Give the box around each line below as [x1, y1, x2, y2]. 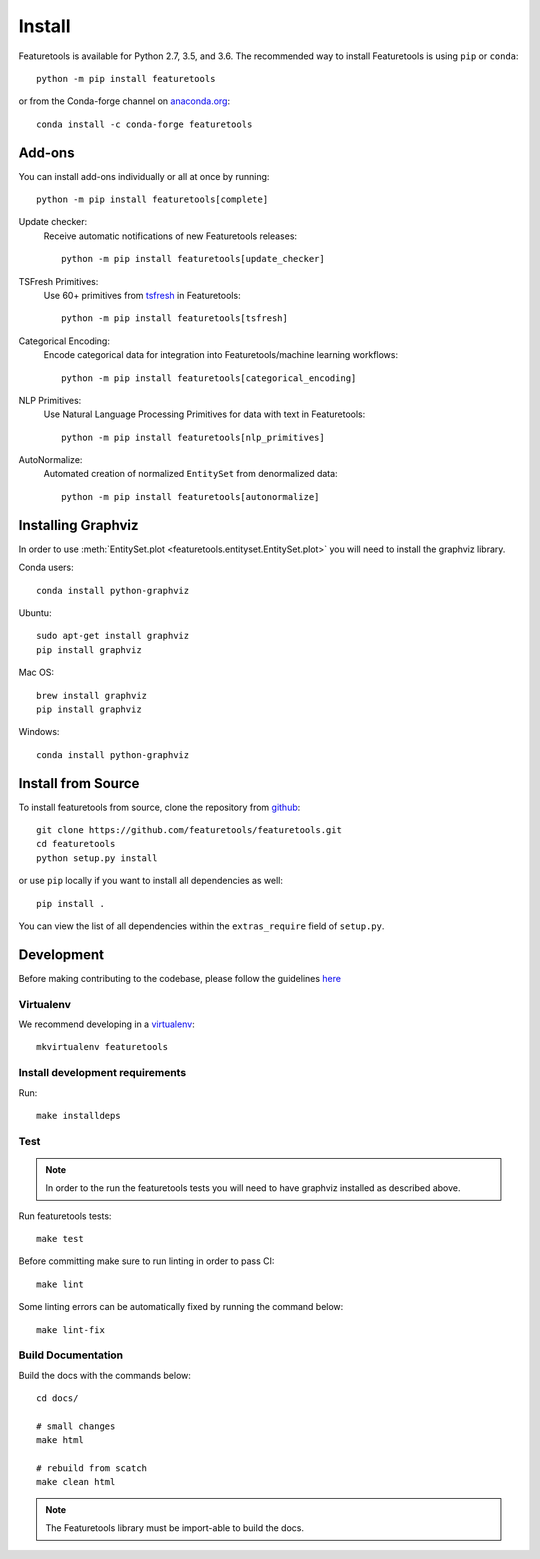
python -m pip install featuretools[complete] [36, 194, 269, 205]
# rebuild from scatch [36, 1463, 148, 1474]
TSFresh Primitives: [18, 275, 99, 287]
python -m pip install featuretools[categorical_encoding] [61, 372, 357, 384]
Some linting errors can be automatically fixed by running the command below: [18, 1301, 344, 1313]
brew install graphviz [36, 690, 148, 701]
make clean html [36, 1476, 116, 1488]
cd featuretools [36, 838, 116, 850]
